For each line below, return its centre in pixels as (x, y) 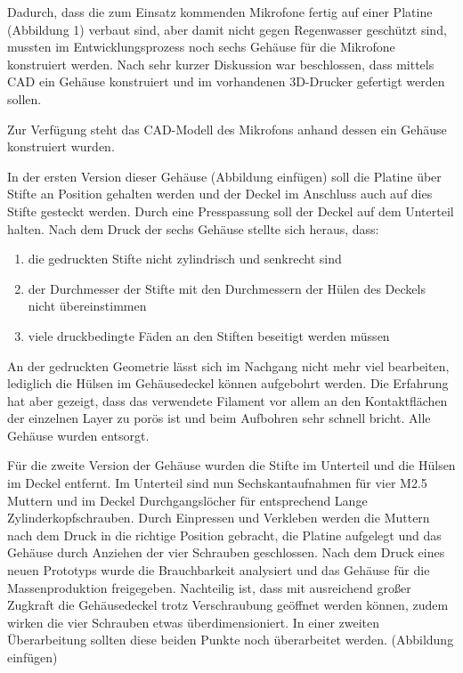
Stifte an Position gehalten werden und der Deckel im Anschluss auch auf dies (220, 194)
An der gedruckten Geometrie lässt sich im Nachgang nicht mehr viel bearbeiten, (228, 365)
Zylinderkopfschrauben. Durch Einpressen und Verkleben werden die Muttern (219, 518)
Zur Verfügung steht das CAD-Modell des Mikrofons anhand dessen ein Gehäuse (227, 129)
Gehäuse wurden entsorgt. (78, 435)
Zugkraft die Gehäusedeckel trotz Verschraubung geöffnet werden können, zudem (228, 605)
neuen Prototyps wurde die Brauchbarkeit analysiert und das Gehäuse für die (219, 570)
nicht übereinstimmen (87, 306)
